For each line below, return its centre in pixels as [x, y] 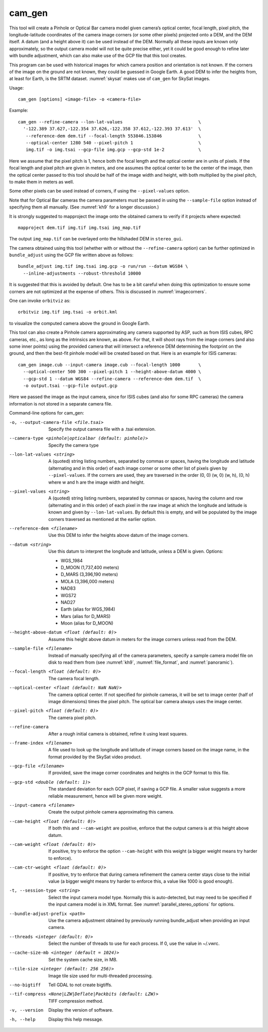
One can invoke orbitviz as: [40, 301]
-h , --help [22, 1019]
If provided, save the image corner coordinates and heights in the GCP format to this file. [139, 773]
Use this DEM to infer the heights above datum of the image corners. [119, 535]
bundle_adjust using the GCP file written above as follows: [71, 255]
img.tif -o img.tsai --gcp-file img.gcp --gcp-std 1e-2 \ [113, 150]
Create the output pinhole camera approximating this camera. [111, 812]
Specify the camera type [73, 445]
